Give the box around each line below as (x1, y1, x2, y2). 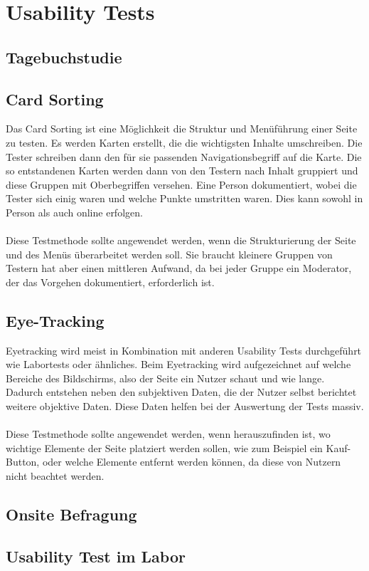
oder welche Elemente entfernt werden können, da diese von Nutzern (42, 454, 341, 469)
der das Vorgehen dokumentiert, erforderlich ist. (6, 274, 215, 289)
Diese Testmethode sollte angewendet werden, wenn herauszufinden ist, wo (6, 426, 331, 441)
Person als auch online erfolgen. (6, 204, 143, 219)
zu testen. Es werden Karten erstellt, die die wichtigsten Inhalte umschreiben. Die (6, 135, 363, 150)
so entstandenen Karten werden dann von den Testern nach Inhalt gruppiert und (6, 163, 358, 178)
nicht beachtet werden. (6, 468, 105, 483)
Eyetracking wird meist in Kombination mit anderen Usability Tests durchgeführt (6, 342, 362, 357)
